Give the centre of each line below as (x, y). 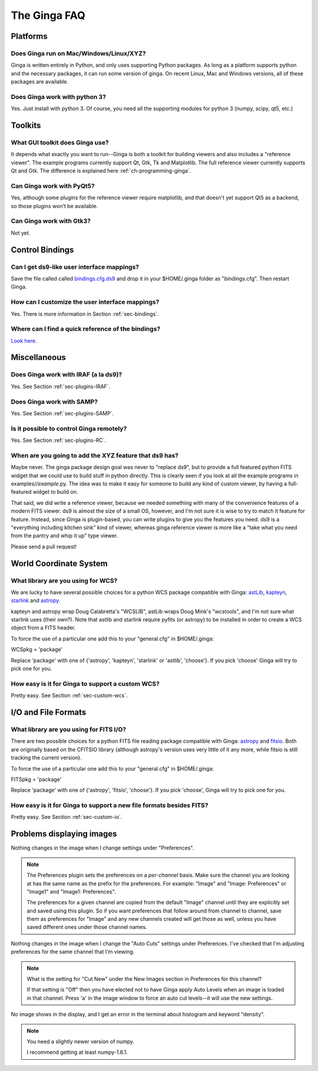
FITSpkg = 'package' (36, 779)
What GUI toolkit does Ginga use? (60, 143)
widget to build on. (55, 492)
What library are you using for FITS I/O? (69, 729)
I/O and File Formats (49, 712)
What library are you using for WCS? (64, 580)
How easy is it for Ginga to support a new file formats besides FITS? (110, 805)
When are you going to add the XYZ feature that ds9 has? (95, 455)
